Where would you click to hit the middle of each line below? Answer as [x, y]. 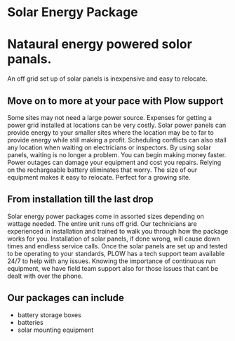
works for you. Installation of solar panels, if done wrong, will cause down [114, 239]
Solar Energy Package [73, 12]
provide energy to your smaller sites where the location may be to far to [110, 132]
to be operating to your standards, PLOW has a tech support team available [116, 253]
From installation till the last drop [81, 200]
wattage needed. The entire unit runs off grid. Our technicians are [102, 223]
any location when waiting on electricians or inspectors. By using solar [109, 147]
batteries [30, 322]
